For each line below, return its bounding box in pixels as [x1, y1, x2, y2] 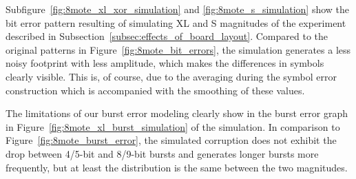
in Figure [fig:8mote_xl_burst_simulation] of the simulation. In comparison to [6, 119, 340, 134]
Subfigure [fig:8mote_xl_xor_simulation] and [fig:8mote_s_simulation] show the [6, 2, 350, 16]
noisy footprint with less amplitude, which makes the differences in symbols [6, 56, 324, 70]
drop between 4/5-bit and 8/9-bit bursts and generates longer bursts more [6, 146, 319, 160]
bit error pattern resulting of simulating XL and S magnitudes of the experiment [6, 15, 346, 30]
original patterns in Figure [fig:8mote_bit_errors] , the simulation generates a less [6, 42, 351, 56]
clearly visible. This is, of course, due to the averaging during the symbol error [6, 69, 337, 83]
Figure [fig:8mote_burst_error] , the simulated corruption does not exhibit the [6, 133, 337, 147]
